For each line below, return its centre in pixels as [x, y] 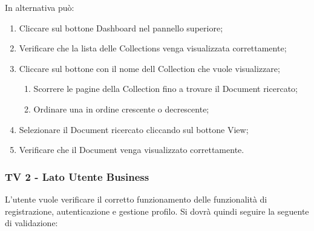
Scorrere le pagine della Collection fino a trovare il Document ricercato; [165, 89]
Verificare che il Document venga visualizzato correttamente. [132, 150]
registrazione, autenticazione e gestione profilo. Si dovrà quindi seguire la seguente [157, 211]
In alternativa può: [40, 7]
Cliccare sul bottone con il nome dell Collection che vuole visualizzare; [149, 68]
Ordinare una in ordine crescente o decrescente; [121, 109]
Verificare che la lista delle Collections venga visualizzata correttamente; [153, 48]
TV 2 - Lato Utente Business [77, 176]
